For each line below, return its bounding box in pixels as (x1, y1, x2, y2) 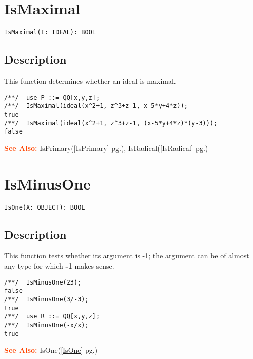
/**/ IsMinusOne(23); (4, 278, 82, 286)
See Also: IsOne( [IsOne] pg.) (4, 345, 98, 355)
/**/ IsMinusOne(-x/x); (4, 321, 89, 329)
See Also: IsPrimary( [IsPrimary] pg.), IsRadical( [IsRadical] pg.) (4, 142, 208, 153)
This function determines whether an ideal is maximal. (4, 75, 176, 86)
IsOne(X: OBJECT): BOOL (4, 203, 85, 211)
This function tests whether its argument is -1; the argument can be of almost (4, 250, 249, 261)
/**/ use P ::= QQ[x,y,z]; (4, 93, 100, 101)
